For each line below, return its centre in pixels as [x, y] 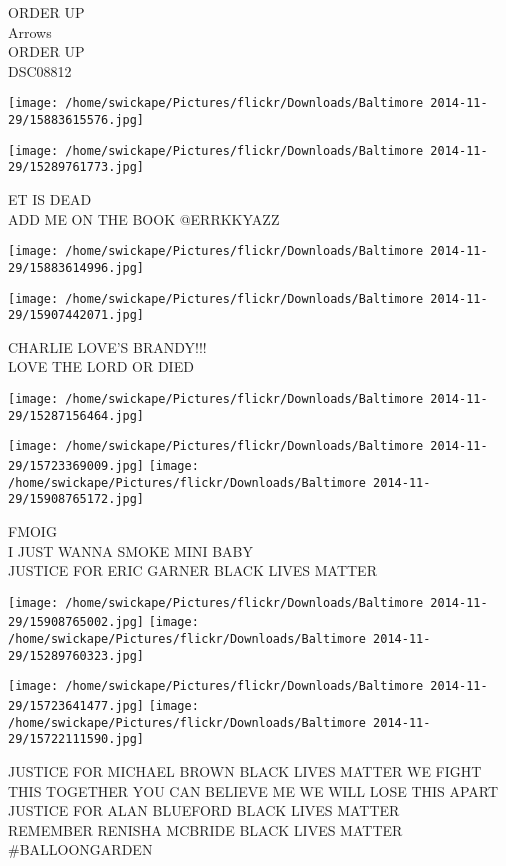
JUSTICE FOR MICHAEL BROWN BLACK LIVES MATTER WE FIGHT [245, 770]
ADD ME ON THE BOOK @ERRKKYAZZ [144, 218]
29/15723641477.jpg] [76, 706]
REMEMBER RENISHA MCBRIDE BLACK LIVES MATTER [205, 829]
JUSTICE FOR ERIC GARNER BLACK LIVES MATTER [192, 570]
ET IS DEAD [50, 199]
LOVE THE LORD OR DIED [101, 366]
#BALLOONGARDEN [80, 849]
